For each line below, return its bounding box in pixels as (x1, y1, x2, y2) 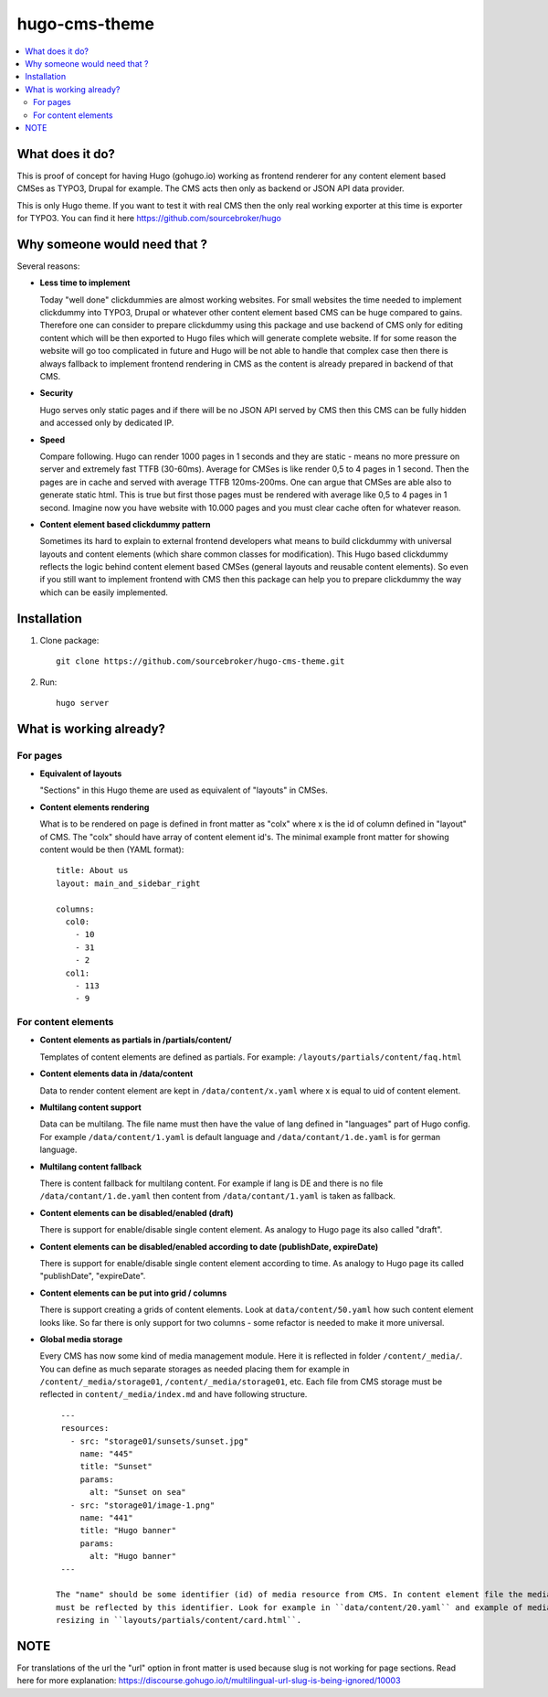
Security (39, 388, 73, 399)
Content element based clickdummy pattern (39, 518, 211, 529)
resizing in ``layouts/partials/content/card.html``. (56, 1615, 301, 1626)
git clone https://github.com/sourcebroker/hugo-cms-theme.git (56, 656, 345, 667)
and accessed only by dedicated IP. (39, 417, 174, 429)
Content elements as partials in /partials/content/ (39, 1034, 232, 1046)
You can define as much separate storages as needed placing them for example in (39, 1363, 351, 1374)
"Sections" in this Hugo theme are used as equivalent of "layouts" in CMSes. (39, 784, 328, 795)
